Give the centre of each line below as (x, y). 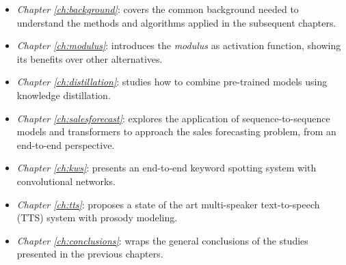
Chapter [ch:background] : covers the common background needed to (158, 9)
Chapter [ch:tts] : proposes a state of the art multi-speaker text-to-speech (168, 204)
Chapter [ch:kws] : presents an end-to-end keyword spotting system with (167, 168)
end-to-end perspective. (66, 144)
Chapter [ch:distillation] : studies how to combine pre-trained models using (172, 82)
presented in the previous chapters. (90, 254)
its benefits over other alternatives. (90, 58)
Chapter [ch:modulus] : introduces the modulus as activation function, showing (179, 45)
